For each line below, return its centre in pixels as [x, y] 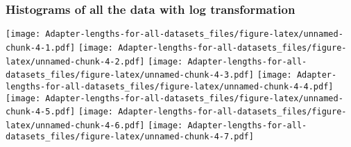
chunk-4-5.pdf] [41, 112]
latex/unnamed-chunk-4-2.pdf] [75, 61]
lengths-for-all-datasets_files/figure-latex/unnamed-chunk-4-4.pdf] [170, 86]
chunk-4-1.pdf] [41, 47]
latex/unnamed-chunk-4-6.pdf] [75, 125]
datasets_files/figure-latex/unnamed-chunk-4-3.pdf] [130, 75]
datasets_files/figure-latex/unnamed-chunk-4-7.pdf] [130, 137]
